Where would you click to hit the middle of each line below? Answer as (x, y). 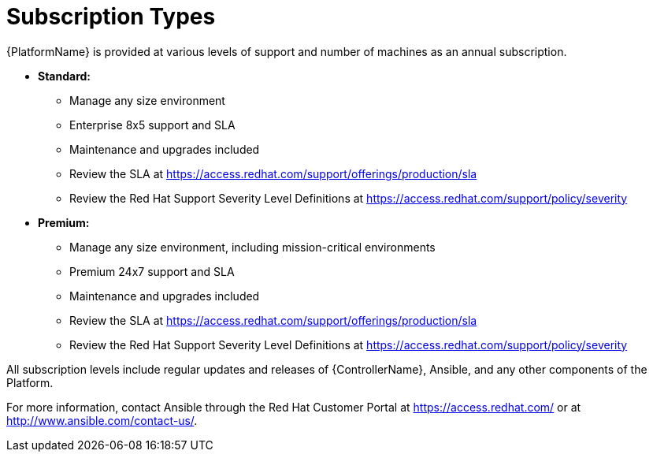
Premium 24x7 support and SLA (152, 271)
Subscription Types (111, 17)
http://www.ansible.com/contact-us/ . (102, 420)
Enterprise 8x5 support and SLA (152, 125)
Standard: (65, 76)
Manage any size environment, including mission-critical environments (252, 247)
